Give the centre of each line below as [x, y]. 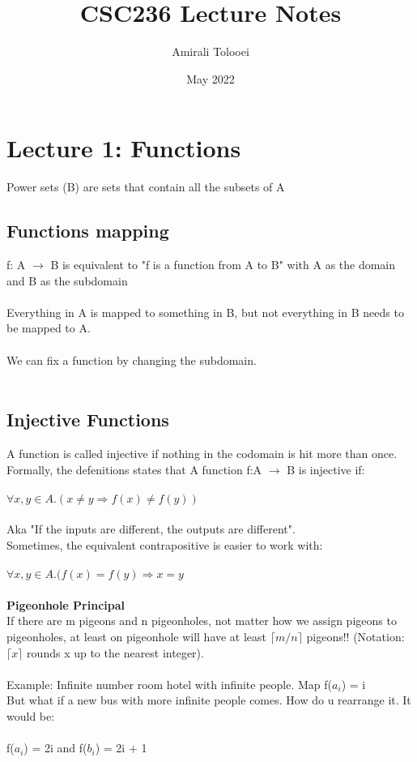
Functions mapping [88, 231]
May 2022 [211, 78]
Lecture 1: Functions [124, 148]
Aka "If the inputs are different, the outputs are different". [151, 529]
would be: [31, 715]
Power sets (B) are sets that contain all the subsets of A [146, 187]
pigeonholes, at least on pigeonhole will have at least [137, 636]
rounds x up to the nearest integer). [115, 652]
